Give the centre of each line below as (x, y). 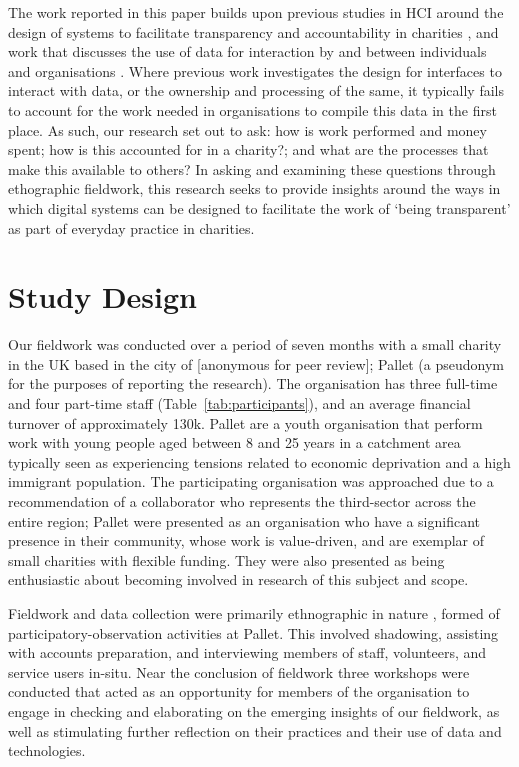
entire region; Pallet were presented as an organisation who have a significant (244, 520)
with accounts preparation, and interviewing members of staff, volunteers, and (247, 652)
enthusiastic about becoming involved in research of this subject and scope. (238, 579)
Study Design (103, 296)
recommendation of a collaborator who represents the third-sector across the (242, 501)
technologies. (47, 750)
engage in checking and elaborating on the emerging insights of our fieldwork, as (254, 710)
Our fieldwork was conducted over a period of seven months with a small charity (255, 344)
